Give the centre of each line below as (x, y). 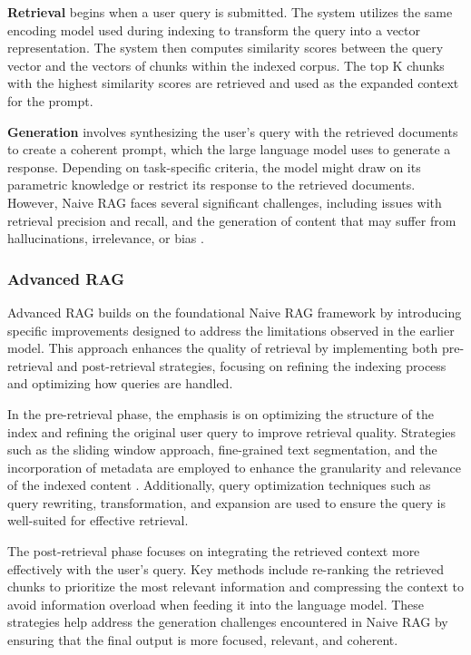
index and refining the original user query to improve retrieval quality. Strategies (232, 431)
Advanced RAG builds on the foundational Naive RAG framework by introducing (235, 312)
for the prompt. (50, 100)
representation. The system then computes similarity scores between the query (226, 48)
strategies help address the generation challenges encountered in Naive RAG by (228, 622)
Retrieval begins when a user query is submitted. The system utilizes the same (230, 12)
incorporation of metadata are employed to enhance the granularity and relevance (234, 467)
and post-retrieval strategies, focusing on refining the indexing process (251, 365)
